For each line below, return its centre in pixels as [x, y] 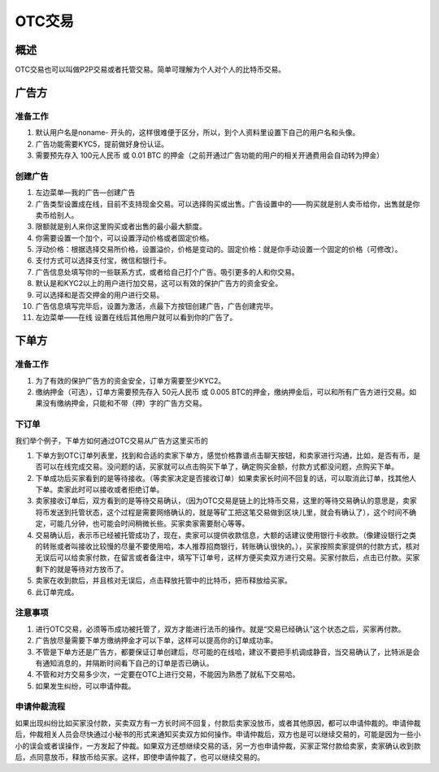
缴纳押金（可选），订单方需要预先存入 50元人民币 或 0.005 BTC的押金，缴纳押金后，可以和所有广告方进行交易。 [222, 392]
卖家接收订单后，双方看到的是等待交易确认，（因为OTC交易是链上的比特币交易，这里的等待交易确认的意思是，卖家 [226, 501]
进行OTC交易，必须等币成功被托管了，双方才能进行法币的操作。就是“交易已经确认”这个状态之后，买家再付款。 [220, 629]
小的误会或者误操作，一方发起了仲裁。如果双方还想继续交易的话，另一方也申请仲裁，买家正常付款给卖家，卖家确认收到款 [218, 746]
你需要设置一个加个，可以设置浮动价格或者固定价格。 [124, 238]
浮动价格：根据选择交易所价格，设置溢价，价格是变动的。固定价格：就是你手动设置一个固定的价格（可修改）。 [219, 249]
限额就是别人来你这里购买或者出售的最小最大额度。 [121, 227]
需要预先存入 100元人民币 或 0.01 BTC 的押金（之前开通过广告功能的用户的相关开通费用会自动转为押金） [209, 155]
